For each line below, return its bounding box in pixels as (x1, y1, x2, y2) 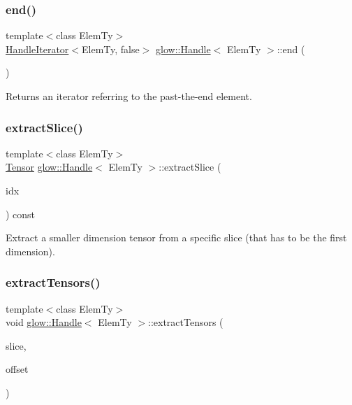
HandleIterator (6, 41, 69, 56)
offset (6, 362, 29, 376)
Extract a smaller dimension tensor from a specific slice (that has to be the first (6, 230, 347, 245)
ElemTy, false (81, 41, 140, 56)
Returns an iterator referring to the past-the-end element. (6, 89, 252, 103)
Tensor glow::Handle (6, 159, 93, 174)
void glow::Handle (6, 315, 82, 329)
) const (6, 206, 36, 221)
